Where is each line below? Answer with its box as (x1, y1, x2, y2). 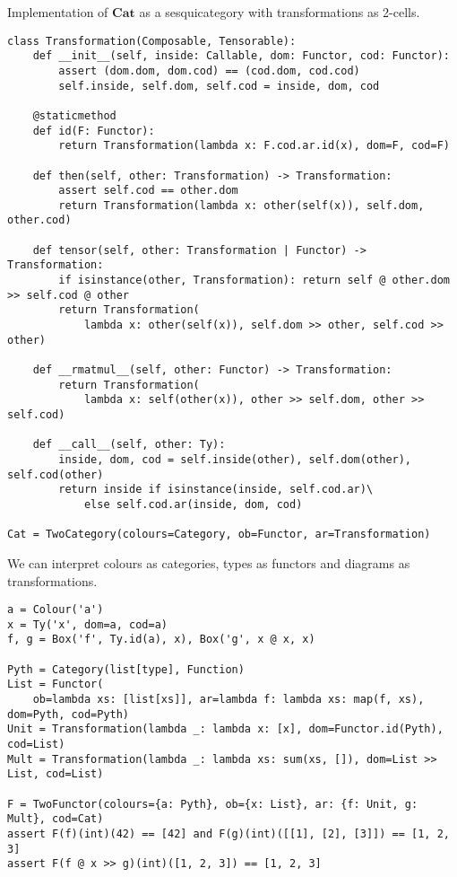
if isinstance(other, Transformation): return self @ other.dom (58, 274, 450, 287)
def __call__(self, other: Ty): (32, 438, 226, 452)
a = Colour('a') (7, 603, 104, 617)
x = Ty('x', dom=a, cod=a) (7, 618, 168, 631)
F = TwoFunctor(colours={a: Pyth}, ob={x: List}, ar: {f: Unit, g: (7, 797, 418, 811)
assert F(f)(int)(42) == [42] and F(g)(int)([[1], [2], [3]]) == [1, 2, (7, 827, 450, 840)
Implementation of (7, 3, 108, 21)
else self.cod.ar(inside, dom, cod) (83, 497, 303, 511)
